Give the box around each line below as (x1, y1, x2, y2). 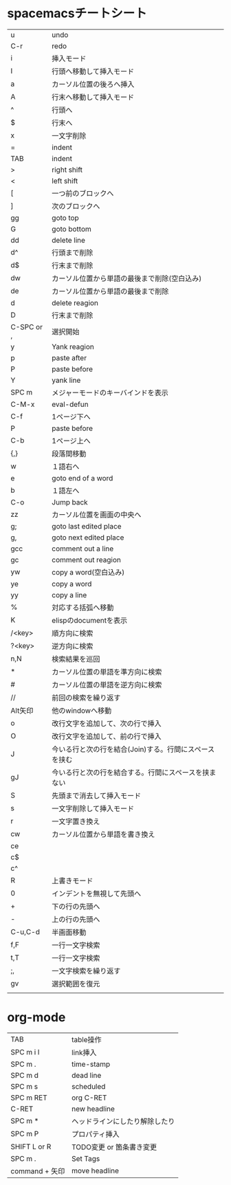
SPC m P (10, 1129, 39, 1138)
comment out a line (51, 544, 114, 553)
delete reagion (51, 298, 98, 307)
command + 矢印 (10, 1166, 65, 1175)
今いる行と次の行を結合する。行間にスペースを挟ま (51, 767, 217, 777)
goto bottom (51, 224, 91, 234)
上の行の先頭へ (51, 914, 100, 924)
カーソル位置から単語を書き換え (51, 829, 155, 839)
